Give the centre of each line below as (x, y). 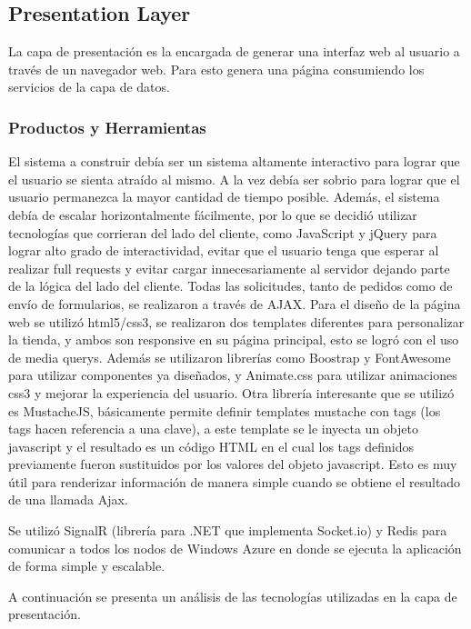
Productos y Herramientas (107, 127)
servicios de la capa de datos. (89, 87)
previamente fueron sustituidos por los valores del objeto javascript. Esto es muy (233, 464)
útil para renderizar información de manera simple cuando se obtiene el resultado (235, 481)
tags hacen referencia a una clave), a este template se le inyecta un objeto (213, 429)
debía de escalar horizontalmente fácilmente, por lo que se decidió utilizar (213, 214)
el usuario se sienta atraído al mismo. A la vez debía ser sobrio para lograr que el (234, 179)
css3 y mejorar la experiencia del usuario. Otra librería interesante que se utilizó (231, 392)
